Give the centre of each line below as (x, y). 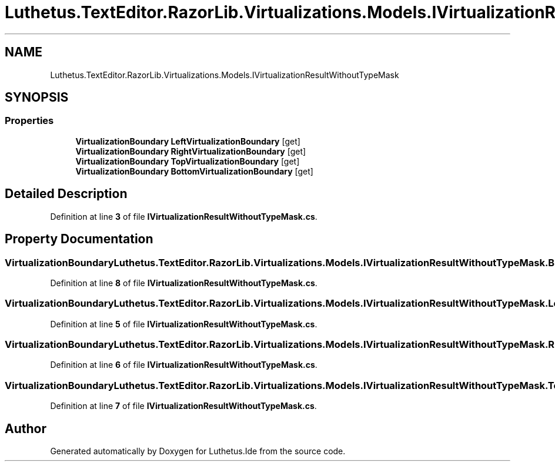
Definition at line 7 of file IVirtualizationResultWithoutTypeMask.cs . (183, 406)
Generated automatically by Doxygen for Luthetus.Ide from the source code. (198, 451)
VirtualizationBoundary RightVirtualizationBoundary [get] (191, 151)
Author (26, 428)
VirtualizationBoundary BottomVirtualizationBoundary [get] (194, 171)
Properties (29, 121)
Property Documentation (79, 239)
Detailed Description (66, 194)
